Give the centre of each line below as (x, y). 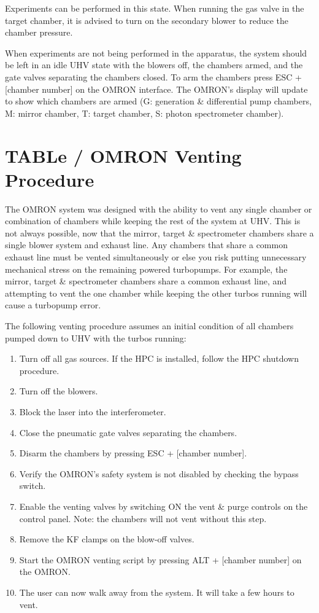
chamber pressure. (39, 32)
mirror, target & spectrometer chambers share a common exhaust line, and (146, 281)
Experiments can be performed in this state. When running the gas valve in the (155, 8)
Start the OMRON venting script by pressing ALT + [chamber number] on (160, 559)
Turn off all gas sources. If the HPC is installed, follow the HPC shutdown (159, 358)
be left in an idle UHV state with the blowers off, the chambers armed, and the (154, 65)
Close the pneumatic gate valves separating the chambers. (128, 432)
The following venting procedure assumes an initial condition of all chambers (149, 326)
